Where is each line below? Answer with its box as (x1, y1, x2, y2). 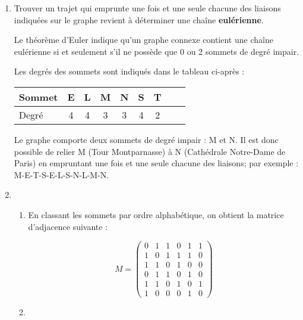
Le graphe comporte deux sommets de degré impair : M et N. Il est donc (14, 133, 279, 145)
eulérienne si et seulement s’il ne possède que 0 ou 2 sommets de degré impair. (14, 45, 299, 57)
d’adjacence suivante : (28, 220, 108, 232)
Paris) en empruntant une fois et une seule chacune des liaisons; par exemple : (14, 157, 299, 169)
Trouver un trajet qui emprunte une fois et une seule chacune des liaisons (14, 2, 281, 14)
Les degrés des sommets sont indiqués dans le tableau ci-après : (14, 65, 245, 77)
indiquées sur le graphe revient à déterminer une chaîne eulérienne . (14, 13, 264, 26)
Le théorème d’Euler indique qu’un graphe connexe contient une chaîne (14, 33, 273, 46)
